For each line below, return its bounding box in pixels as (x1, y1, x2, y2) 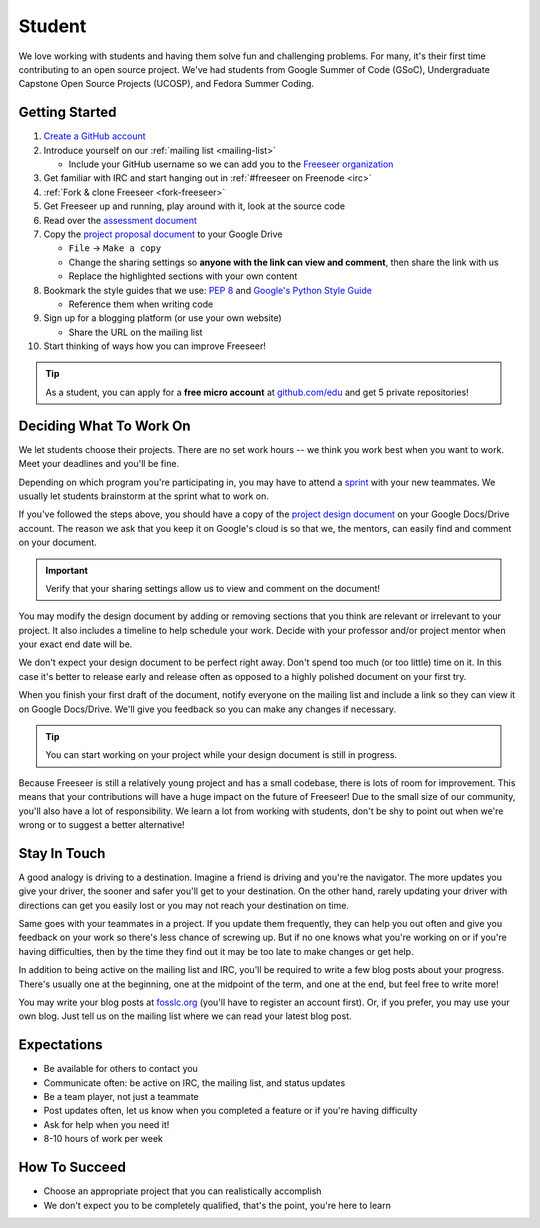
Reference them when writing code (68, 298, 214, 310)
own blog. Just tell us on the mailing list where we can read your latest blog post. (18, 1010, 352, 1022)
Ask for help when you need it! (43, 1118, 170, 1130)
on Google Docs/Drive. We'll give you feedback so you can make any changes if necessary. (18, 703, 397, 715)
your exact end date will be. (18, 638, 133, 650)
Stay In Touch (18, 845, 106, 862)
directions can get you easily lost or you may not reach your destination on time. (18, 899, 350, 911)
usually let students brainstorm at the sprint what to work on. (18, 490, 270, 502)
